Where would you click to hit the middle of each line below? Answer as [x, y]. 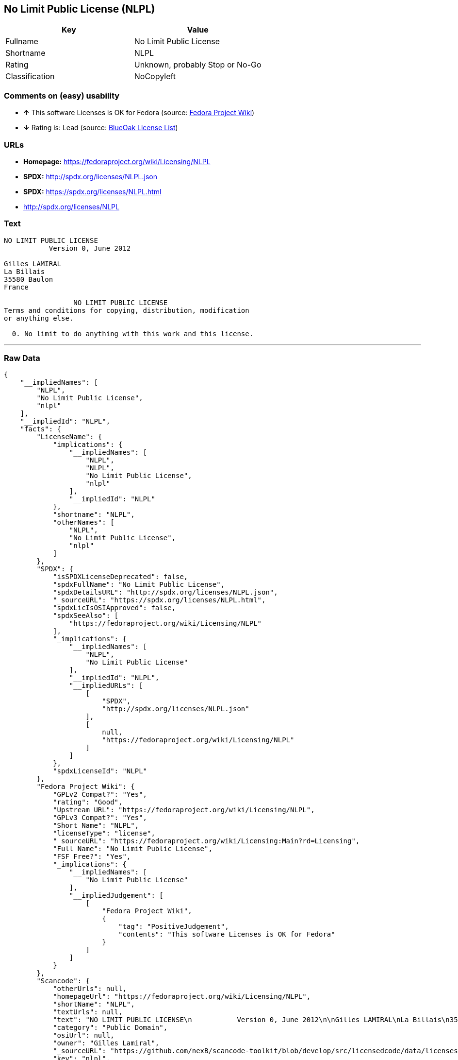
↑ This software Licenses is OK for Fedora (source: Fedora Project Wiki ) [139, 113]
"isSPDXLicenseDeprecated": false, [121, 577]
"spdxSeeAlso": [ [86, 616]
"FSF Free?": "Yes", [92, 857]
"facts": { [41, 429]
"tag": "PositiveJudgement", [174, 927]
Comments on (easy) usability [62, 95]
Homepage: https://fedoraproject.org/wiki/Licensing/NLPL [117, 161]
